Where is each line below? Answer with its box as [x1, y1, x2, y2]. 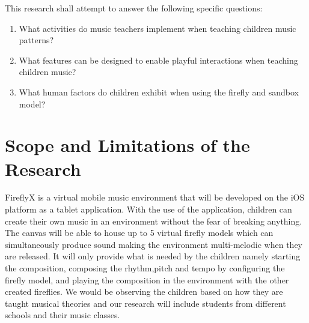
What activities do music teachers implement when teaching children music [19, 22, 296, 34]
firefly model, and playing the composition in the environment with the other [5, 273, 289, 286]
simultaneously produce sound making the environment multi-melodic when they [5, 238, 302, 250]
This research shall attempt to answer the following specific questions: [5, 2, 263, 14]
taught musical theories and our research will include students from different [5, 297, 286, 309]
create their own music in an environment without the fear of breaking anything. [5, 214, 302, 227]
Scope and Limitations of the [5, 133, 250, 157]
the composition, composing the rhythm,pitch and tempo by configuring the [5, 262, 285, 274]
